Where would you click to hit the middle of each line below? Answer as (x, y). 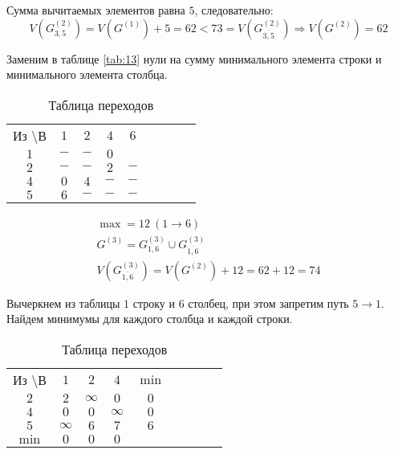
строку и (154, 303)
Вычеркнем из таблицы (63, 303)
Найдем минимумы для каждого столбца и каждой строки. (150, 319)
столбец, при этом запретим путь (268, 303)
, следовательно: (234, 10)
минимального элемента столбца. (87, 74)
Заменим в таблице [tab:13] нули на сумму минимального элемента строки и (194, 58)
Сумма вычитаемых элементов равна (96, 10)
